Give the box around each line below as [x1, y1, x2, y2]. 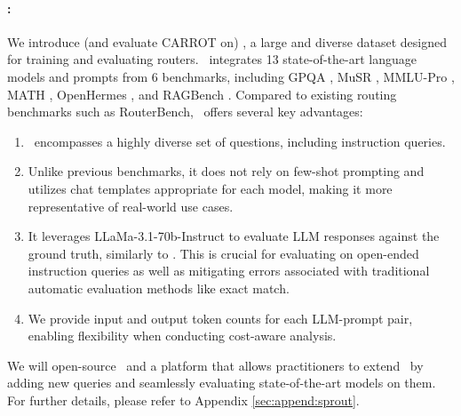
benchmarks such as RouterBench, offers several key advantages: [7, 102, 363, 121]
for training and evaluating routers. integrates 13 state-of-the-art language [7, 50, 417, 68]
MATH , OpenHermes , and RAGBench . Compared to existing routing [7, 84, 397, 103]
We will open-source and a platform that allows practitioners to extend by [7, 356, 424, 374]
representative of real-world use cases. [28, 196, 234, 215]
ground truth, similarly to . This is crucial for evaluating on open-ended [28, 244, 419, 262]
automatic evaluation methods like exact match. [28, 278, 290, 297]
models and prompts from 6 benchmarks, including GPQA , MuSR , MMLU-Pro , [7, 67, 455, 85]
